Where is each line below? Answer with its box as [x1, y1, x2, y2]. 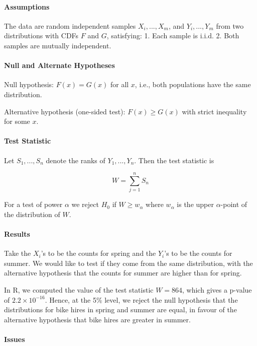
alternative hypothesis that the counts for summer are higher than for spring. [4, 267, 242, 278]
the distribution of [4, 209, 60, 219]
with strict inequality [182, 106, 247, 116]
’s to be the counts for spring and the [41, 248, 156, 258]
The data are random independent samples [4, 20, 136, 31]
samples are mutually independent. [4, 40, 111, 50]
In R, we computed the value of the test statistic [4, 285, 154, 295]
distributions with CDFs [4, 30, 79, 41]
